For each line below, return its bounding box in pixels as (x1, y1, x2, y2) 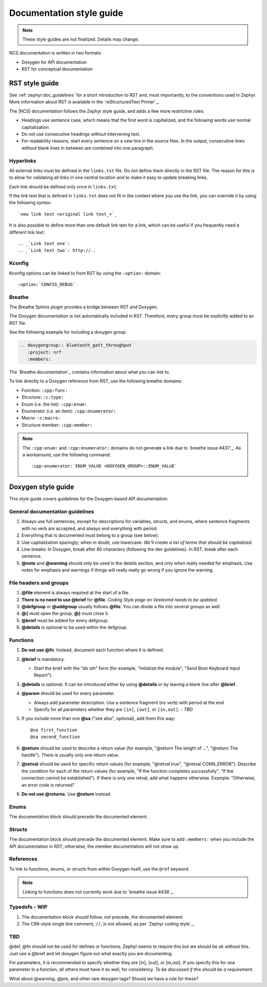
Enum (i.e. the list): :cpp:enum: (21, 401, 87, 407)
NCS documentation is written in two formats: (9, 50, 102, 56)
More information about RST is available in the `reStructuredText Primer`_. (9, 99, 160, 105)
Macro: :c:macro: (21, 415, 61, 421)
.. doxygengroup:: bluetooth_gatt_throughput (19, 343, 132, 348)
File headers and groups (9, 579, 69, 586)
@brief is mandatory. (21, 656, 65, 662)
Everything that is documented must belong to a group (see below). (21, 532, 159, 538)
